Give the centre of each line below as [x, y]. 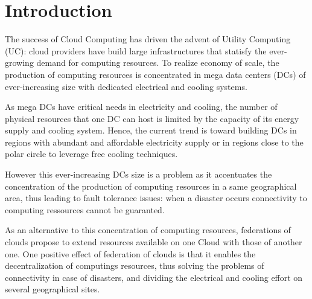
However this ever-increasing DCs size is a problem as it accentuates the [138, 174]
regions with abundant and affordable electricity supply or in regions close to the [154, 142]
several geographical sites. [53, 289]
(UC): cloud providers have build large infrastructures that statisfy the [136, 50]
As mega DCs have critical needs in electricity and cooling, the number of [141, 107]
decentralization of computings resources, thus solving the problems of [135, 265]
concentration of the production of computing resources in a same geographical [151, 186]
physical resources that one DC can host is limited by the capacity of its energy [152, 118]
